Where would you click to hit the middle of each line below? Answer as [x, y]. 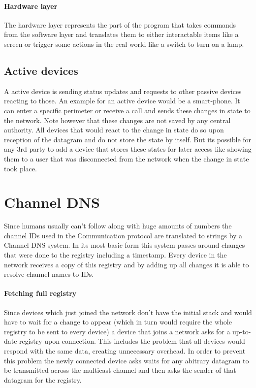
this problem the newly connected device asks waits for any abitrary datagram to [127, 360]
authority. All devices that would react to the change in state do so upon [114, 130]
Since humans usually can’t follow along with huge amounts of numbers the [118, 226]
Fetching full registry [40, 293]
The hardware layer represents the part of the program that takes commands [120, 24]
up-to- [242, 331]
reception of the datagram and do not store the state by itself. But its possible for [128, 139]
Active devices [41, 70]
